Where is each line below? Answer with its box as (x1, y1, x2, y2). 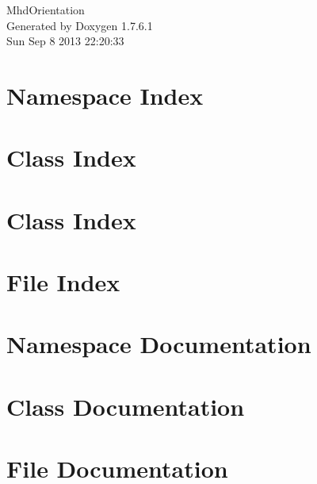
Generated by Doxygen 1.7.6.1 (6, 17, 153, 33)
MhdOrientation (6, 2, 85, 17)
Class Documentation (6, 390, 245, 422)
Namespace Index (6, 79, 204, 111)
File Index (6, 266, 120, 298)
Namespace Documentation (6, 328, 311, 360)
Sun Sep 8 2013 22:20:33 (6, 33, 124, 49)
